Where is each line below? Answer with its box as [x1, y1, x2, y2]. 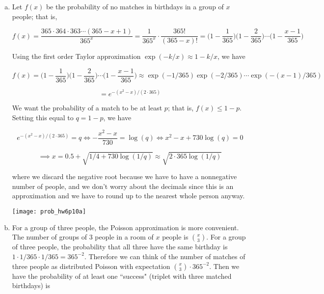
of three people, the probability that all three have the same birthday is [12, 241, 228, 252]
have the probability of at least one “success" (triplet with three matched [12, 270, 232, 281]
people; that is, [12, 11, 57, 21]
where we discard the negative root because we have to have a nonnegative [12, 171, 237, 182]
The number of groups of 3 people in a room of [12, 232, 154, 242]
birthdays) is [12, 280, 51, 291]
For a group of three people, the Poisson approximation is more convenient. [12, 222, 239, 232]
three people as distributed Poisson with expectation [12, 261, 170, 271]
